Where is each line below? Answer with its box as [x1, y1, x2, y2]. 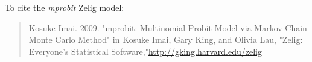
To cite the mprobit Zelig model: [5, 1, 124, 13]
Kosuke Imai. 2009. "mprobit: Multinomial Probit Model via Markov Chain [28, 21, 307, 34]
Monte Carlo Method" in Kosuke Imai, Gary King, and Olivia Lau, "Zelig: [28, 33, 303, 46]
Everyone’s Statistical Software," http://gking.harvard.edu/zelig [28, 45, 262, 57]
